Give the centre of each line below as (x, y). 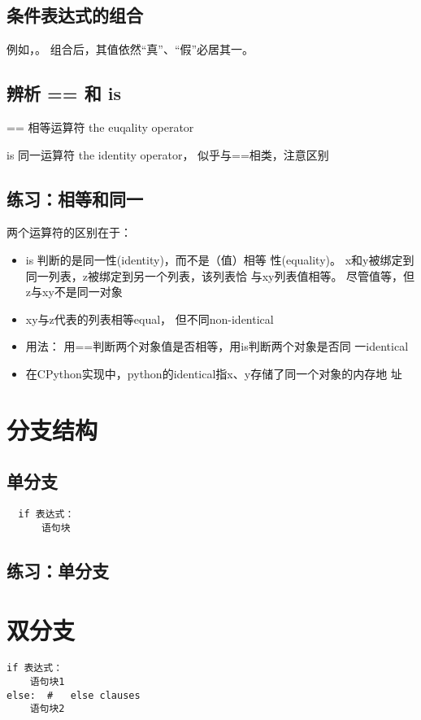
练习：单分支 (58, 570)
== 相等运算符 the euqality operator (100, 127)
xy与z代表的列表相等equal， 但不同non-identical (150, 319)
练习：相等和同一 (75, 198)
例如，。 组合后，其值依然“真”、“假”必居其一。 (130, 49)
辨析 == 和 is (64, 93)
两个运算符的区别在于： (69, 232)
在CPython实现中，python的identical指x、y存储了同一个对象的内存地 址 (214, 373)
